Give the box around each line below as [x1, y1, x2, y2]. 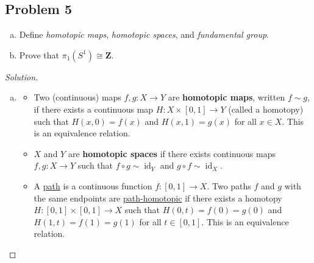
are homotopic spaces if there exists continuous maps [68, 147, 276, 160]
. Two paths [207, 179, 251, 192]
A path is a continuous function [34, 179, 152, 192]
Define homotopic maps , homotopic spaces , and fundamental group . [19, 28, 269, 41]
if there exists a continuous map [34, 102, 154, 115]
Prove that [19, 48, 59, 61]
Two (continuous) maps [34, 91, 121, 103]
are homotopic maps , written [168, 91, 285, 103]
